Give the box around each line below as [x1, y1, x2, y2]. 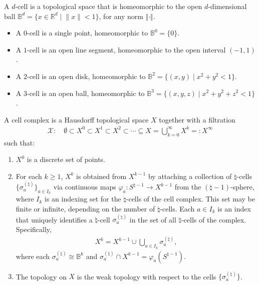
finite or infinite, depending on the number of [16, 203, 155, 214]
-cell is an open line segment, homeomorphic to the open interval [27, 44, 226, 54]
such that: [4, 137, 35, 147]
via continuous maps [53, 181, 116, 192]
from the [174, 181, 201, 192]
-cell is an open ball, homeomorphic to [27, 87, 145, 98]
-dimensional [208, 1, 247, 11]
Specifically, [16, 224, 52, 234]
